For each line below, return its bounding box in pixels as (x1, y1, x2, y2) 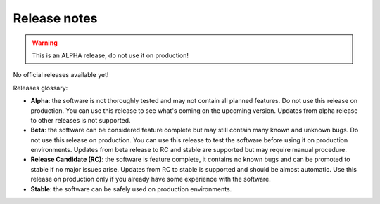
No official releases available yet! (13, 71, 109, 79)
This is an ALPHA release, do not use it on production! (32, 51, 189, 60)
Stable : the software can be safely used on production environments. (30, 184, 232, 193)
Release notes (13, 11, 98, 26)
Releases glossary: (13, 83, 68, 92)
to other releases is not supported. (30, 116, 131, 124)
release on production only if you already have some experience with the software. (30, 175, 271, 184)
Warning (32, 39, 58, 47)
